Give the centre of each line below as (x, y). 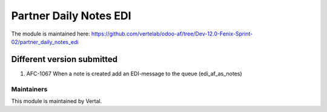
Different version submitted (64, 59)
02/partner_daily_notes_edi (45, 42)
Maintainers (29, 89)
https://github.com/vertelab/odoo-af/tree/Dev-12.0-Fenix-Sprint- (172, 34)
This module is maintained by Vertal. (57, 101)
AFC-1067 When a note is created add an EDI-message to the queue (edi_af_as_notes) (134, 73)
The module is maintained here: (51, 34)
